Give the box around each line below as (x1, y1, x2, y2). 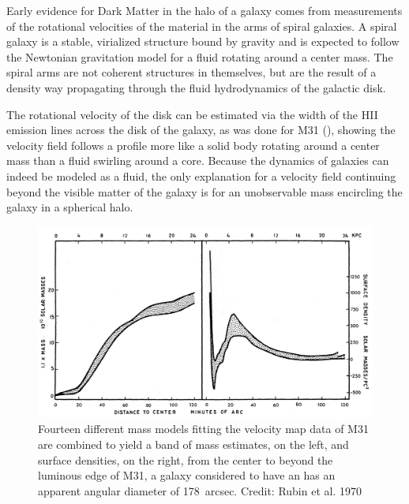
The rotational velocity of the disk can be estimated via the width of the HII (6, 106, 378, 122)
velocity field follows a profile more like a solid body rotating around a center (6, 136, 380, 153)
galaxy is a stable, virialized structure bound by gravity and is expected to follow (6, 33, 400, 50)
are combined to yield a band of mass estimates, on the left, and (38, 435, 349, 452)
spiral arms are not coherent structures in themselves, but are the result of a (6, 64, 377, 80)
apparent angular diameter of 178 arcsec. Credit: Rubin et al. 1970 (38, 482, 362, 498)
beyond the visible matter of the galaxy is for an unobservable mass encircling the (6, 183, 403, 200)
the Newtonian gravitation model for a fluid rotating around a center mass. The (6, 48, 393, 65)
